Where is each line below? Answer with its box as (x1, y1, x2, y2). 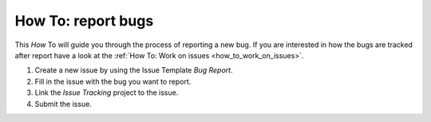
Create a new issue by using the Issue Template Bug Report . (34, 65, 233, 75)
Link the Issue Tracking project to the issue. (34, 88, 179, 97)
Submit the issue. (34, 99, 92, 108)
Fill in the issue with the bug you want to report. (34, 77, 192, 86)
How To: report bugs (14, 12, 154, 30)
